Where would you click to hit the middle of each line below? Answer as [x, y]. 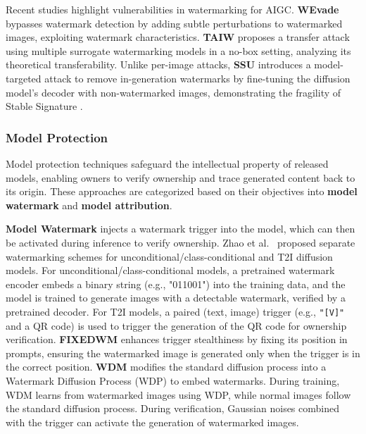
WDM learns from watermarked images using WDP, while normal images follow [178, 394]
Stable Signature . [44, 106]
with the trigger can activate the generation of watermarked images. [152, 422]
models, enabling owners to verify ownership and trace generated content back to [181, 177]
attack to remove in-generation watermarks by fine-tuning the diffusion [197, 78]
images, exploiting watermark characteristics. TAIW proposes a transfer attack [178, 37]
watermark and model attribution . [89, 205]
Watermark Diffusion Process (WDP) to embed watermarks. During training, [173, 380]
